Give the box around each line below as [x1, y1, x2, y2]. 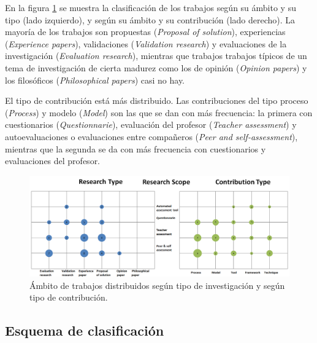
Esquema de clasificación [5, 321, 164, 340]
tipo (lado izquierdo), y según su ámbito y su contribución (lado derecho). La [5, 13, 296, 26]
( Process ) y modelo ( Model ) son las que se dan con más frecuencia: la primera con [5, 106, 313, 119]
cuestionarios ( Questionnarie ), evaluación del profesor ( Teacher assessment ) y [5, 118, 297, 131]
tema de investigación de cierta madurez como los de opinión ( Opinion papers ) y [5, 61, 307, 74]
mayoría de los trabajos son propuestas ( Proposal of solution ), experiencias [5, 25, 286, 38]
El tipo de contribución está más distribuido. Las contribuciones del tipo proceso [5, 94, 308, 107]
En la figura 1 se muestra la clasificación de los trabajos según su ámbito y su [5, 1, 296, 14]
